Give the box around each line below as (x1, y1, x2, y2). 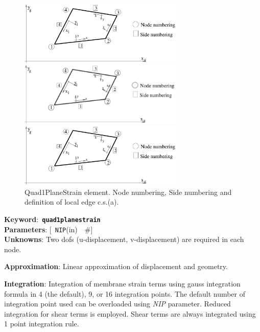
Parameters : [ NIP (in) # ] (4, 224, 93, 234)
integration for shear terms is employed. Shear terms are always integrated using (4, 308, 256, 319)
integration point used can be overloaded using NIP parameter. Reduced (4, 298, 231, 309)
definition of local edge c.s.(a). (25, 196, 119, 207)
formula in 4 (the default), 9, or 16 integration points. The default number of (4, 288, 246, 299)
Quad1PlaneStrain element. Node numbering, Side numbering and (25, 186, 232, 197)
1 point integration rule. (4, 318, 79, 329)
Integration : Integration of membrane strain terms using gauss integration (4, 278, 241, 289)
